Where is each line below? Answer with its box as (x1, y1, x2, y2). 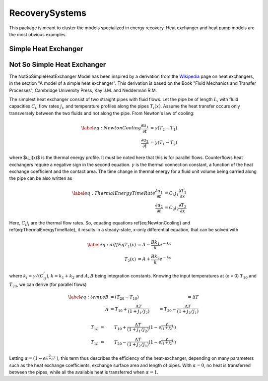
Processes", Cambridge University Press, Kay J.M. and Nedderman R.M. (9, 87, 157, 93)
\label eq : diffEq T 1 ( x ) (87, 242, 136, 249)
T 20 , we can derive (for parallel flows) (9, 281, 87, 289)
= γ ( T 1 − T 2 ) (150, 140, 178, 146)
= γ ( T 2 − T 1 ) (150, 125, 178, 132)
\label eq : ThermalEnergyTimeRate (72, 191, 156, 196)
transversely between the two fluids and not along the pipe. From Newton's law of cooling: (9, 110, 195, 116)
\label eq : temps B (67, 294, 109, 300)
